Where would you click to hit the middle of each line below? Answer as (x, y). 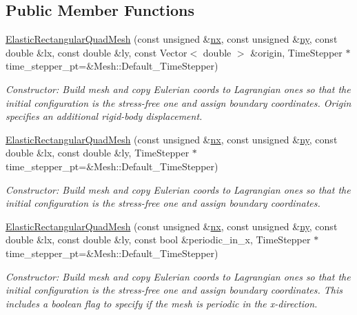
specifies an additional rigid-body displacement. (104, 116)
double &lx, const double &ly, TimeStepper (98, 153)
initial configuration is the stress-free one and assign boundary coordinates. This (174, 290)
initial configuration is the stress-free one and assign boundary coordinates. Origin (178, 102)
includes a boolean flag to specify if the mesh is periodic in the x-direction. (162, 303)
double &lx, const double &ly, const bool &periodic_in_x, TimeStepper (158, 240)
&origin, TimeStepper (296, 52)
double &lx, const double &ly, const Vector (96, 52)
